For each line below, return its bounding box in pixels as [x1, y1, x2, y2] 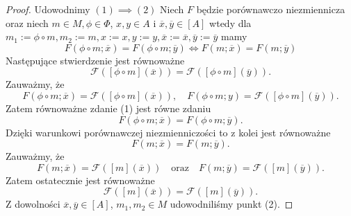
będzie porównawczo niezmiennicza [196, 2, 345, 16]
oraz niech [6, 15, 49, 30]
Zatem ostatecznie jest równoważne [6, 172, 155, 187]
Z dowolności [6, 197, 60, 211]
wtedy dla [209, 15, 252, 30]
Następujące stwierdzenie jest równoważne [6, 53, 185, 67]
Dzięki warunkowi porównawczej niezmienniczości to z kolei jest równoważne [6, 125, 331, 139]
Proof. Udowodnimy [6, 2, 90, 16]
